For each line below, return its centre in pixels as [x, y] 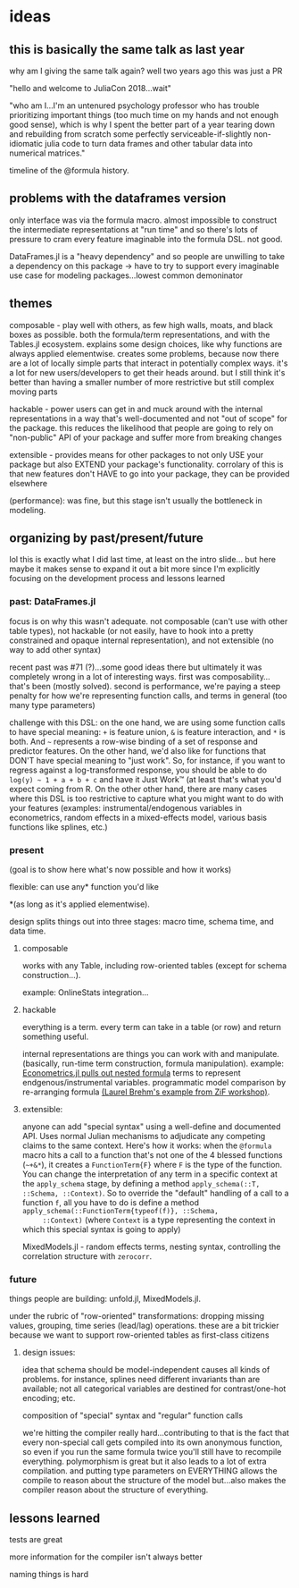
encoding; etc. [49, 1398]
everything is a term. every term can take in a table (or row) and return [151, 1027]
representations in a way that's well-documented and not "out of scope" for [149, 418]
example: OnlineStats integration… [85, 992]
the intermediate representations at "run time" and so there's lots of [134, 229]
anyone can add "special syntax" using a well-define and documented [151, 1127]
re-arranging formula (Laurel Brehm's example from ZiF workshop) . [146, 1092]
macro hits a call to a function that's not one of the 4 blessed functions [152, 1155]
